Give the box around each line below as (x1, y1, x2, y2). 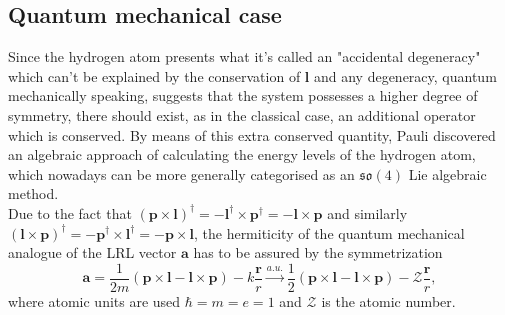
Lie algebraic (408, 163, 487, 184)
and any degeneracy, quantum (313, 65, 497, 86)
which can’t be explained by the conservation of (8, 65, 301, 86)
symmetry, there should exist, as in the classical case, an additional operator (8, 104, 476, 125)
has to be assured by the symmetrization (193, 242, 443, 263)
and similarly (327, 202, 408, 223)
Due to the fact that (8, 202, 132, 223)
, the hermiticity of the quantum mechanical (193, 222, 465, 243)
